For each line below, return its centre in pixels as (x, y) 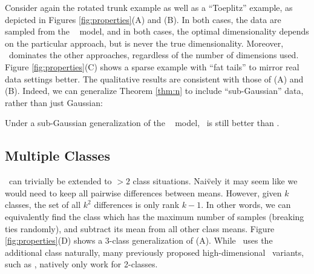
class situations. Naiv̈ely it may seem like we (215, 181)
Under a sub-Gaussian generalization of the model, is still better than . (142, 123)
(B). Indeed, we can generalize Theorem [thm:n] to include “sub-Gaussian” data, (154, 91)
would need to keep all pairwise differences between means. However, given (143, 192)
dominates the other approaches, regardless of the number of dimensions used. (154, 55)
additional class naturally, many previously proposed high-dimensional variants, (155, 252)
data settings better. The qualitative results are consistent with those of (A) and (154, 79)
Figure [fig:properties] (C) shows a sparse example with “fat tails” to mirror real (152, 66)
